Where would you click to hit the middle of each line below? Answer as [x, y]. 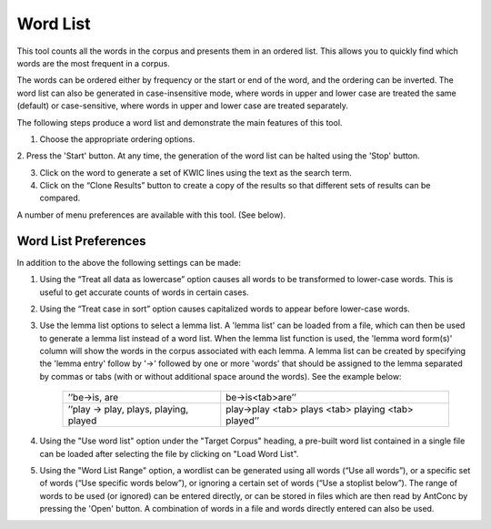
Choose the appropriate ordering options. [117, 139]
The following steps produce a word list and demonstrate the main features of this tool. [180, 122]
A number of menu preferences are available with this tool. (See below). [151, 215]
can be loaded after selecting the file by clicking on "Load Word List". [169, 453]
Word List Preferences [81, 241]
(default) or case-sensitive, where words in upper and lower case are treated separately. [183, 106]
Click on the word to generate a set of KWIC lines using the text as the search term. [195, 172]
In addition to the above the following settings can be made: [129, 262]
